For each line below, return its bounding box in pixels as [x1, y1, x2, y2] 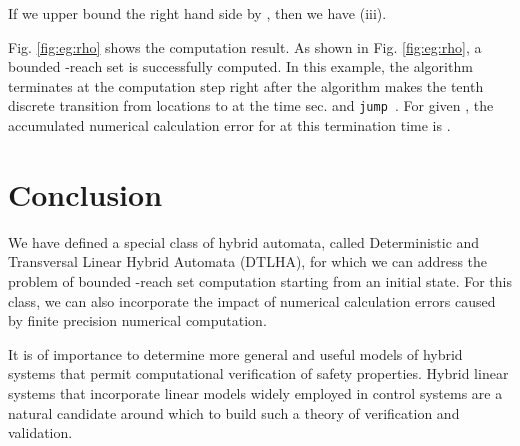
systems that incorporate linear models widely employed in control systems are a [8, 382, 503, 403]
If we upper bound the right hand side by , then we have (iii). [8, 3, 387, 23]
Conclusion [8, 173, 163, 214]
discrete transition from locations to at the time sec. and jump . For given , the [8, 95, 494, 116]
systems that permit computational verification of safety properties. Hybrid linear [8, 363, 509, 384]
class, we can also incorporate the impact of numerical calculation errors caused [8, 290, 496, 311]
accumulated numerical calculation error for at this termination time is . [8, 115, 451, 136]
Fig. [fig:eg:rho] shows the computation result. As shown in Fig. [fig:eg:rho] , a [8, 36, 482, 57]
